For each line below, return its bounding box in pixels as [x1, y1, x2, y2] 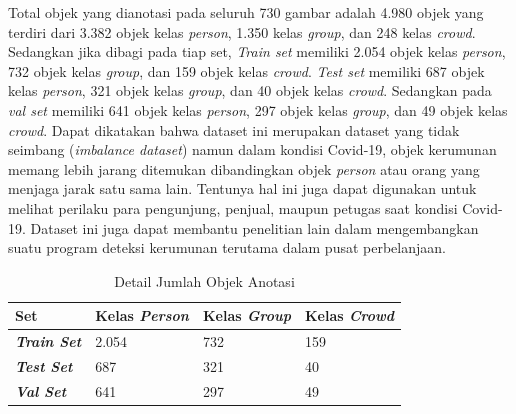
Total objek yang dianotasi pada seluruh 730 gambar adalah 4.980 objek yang [8, 2, 484, 22]
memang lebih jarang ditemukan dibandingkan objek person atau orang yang [8, 158, 480, 179]
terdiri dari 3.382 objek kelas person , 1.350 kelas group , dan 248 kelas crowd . [8, 21, 476, 42]
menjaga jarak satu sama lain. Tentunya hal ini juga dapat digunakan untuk [8, 178, 477, 199]
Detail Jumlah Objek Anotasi [114, 270, 295, 291]
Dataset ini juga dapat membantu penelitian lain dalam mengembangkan [30, 217, 479, 238]
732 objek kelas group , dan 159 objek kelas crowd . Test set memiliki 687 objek [8, 60, 485, 81]
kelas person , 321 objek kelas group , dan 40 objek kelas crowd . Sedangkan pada [8, 80, 492, 101]
